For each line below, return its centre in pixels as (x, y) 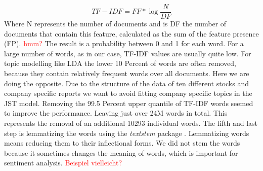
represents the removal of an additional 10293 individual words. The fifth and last (131, 123)
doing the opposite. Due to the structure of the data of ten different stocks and (127, 83)
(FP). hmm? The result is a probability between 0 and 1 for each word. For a (124, 43)
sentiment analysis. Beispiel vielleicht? (63, 163)
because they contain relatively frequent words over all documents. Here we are (127, 73)
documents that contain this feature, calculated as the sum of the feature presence (131, 33)
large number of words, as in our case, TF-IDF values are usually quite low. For (128, 53)
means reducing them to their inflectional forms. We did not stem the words (122, 143)
